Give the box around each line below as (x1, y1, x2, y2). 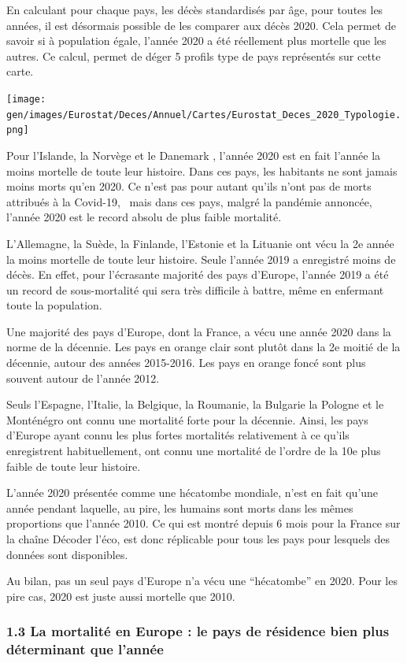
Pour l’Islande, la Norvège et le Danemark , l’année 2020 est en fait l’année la (6, 146, 381, 163)
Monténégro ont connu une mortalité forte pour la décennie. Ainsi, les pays (6, 411, 368, 428)
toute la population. (6, 297, 102, 313)
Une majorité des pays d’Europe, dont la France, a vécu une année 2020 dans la (6, 323, 391, 339)
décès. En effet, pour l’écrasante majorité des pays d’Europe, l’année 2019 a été (6, 266, 389, 283)
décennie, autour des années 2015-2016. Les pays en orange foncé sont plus (6, 354, 366, 371)
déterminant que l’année (6, 639, 164, 659)
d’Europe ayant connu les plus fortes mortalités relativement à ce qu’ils (6, 427, 350, 443)
